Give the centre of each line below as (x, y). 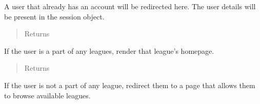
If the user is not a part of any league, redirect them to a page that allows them (130, 85)
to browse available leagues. (47, 95)
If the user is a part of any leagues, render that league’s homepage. (109, 50)
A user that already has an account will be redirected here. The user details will (130, 6)
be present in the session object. (54, 16)
